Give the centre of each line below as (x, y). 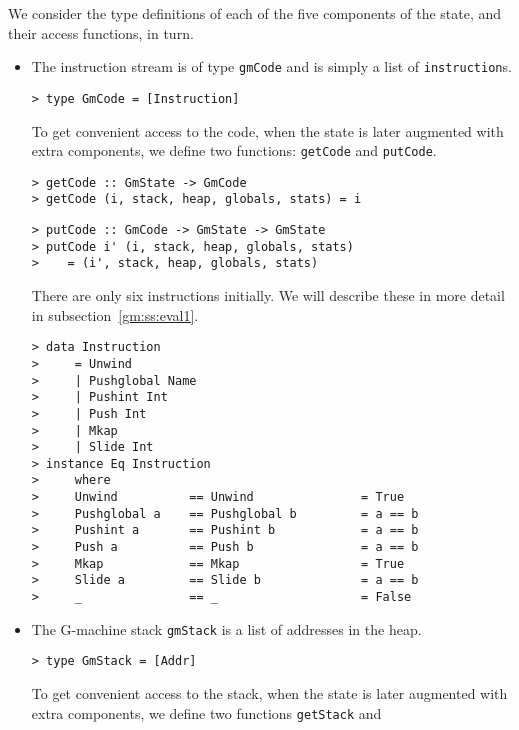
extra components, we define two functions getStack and (206, 712)
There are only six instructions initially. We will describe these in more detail (268, 295)
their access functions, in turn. (101, 32)
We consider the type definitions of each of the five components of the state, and (255, 13)
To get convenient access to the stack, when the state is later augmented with (269, 693)
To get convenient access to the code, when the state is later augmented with (267, 130)
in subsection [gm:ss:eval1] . (115, 314)
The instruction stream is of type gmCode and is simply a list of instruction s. (271, 66)
